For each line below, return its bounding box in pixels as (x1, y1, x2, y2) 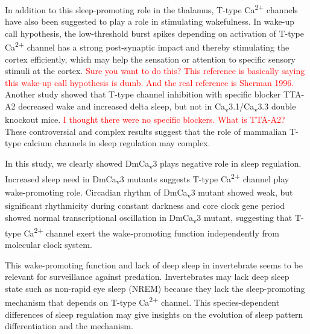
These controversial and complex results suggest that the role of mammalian (5, 125, 287, 137)
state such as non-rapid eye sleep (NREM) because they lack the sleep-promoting (5, 282, 305, 294)
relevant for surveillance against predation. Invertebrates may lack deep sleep (5, 270, 289, 283)
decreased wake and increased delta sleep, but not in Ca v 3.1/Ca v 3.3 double (18, 100, 296, 114)
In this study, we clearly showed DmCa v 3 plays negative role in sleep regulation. (5, 156, 302, 171)
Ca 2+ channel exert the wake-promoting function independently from (24, 224, 279, 239)
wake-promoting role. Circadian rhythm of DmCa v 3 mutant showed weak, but (5, 185, 293, 200)
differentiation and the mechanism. (5, 320, 133, 332)
